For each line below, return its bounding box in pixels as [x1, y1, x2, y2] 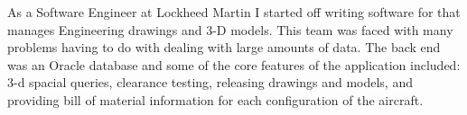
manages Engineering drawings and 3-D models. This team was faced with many [7, 20, 453, 39]
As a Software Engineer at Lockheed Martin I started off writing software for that [7, 3, 461, 21]
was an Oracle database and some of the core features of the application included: [7, 55, 461, 74]
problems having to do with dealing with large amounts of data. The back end [7, 38, 441, 57]
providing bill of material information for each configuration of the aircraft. [7, 90, 424, 109]
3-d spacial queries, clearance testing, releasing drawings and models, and [7, 73, 413, 92]
